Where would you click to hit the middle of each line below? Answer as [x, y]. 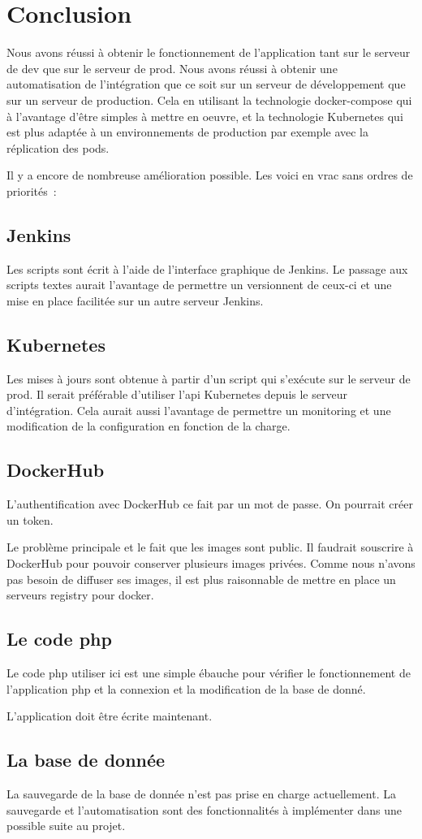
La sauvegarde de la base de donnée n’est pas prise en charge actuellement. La [201, 793]
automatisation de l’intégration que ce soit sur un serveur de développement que [206, 84]
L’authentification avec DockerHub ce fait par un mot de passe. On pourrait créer [210, 504]
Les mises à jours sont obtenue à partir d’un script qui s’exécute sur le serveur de [209, 378]
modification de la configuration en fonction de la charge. [149, 426]
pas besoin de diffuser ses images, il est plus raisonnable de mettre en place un [201, 579]
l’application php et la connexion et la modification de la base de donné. [186, 688]
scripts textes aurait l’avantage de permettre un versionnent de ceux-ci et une [199, 285]
